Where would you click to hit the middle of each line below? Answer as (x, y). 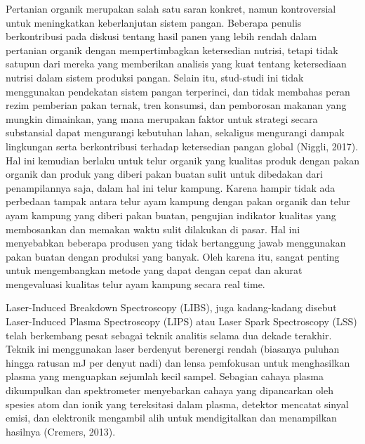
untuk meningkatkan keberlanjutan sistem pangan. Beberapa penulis (154, 22)
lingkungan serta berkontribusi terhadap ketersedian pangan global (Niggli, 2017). (182, 146)
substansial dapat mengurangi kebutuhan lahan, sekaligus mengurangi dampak (175, 132)
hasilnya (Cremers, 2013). (61, 431)
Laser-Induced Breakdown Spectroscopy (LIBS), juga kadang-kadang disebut (171, 307)
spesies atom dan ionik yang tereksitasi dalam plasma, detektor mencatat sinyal (177, 404)
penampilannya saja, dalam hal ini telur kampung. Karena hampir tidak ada (171, 187)
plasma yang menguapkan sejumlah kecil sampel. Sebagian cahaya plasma (165, 376)
